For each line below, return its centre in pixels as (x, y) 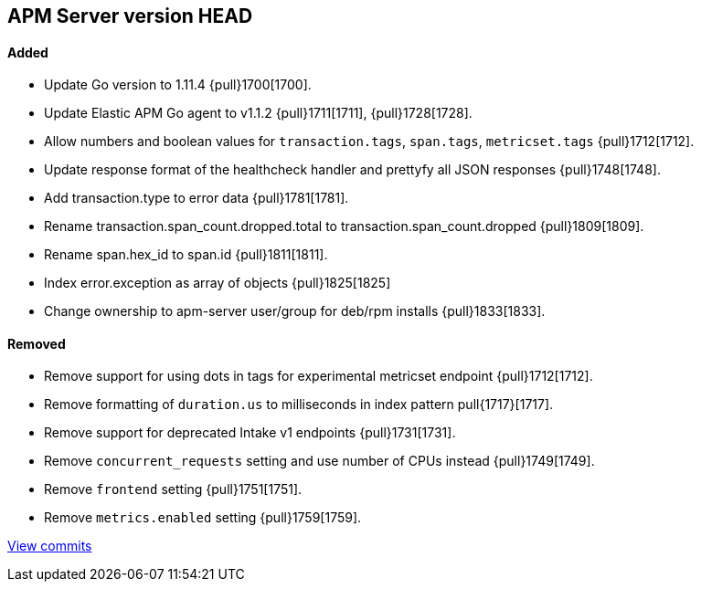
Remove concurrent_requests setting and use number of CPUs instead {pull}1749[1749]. (319, 461)
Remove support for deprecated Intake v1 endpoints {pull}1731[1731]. (250, 433)
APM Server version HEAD (130, 16)
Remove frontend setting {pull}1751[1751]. (173, 489)
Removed (37, 343)
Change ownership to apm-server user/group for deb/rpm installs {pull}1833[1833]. (295, 311)
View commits (50, 546)
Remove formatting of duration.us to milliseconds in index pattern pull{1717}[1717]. (299, 405)
